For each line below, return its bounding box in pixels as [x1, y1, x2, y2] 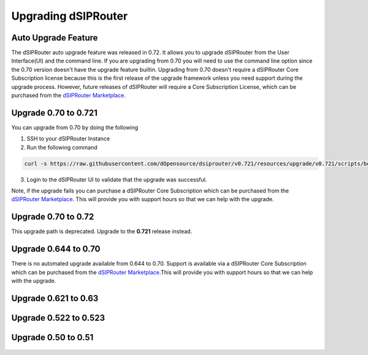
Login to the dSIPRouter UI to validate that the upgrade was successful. [26, 175, 207, 183]
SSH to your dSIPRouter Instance [26, 135, 110, 142]
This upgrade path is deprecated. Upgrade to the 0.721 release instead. [11, 227, 193, 235]
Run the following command [26, 143, 98, 151]
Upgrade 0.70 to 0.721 [11, 107, 98, 118]
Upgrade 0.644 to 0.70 [11, 244, 101, 254]
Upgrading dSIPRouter [11, 9, 128, 23]
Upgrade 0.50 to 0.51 [11, 332, 94, 343]
